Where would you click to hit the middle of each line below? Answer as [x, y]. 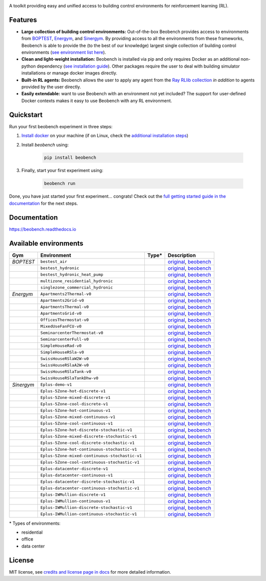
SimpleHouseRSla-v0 [62, 352]
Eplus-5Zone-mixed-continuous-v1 [78, 417]
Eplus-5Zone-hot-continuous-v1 [75, 411]
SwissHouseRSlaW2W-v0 [65, 359]
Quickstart [26, 115]
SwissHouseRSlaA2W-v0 [65, 365]
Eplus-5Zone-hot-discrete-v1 [73, 391]
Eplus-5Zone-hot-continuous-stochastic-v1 [89, 450]
